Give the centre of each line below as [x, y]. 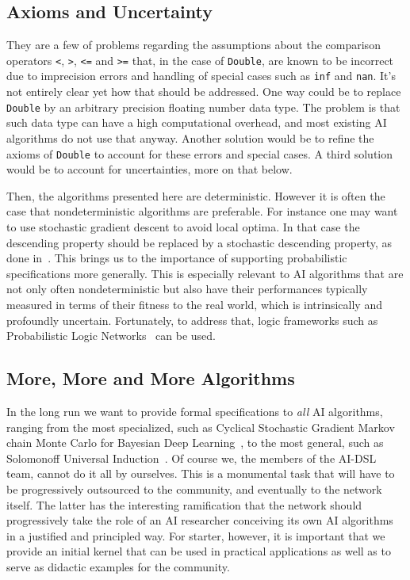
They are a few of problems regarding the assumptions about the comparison [194, 45]
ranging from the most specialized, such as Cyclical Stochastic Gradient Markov [201, 427]
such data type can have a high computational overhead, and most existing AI [197, 122]
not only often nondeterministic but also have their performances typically [187, 289]
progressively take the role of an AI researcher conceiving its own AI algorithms [200, 520]
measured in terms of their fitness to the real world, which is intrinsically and [194, 304]
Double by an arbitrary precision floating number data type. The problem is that [203, 107]
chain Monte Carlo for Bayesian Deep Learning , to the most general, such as [195, 443]
